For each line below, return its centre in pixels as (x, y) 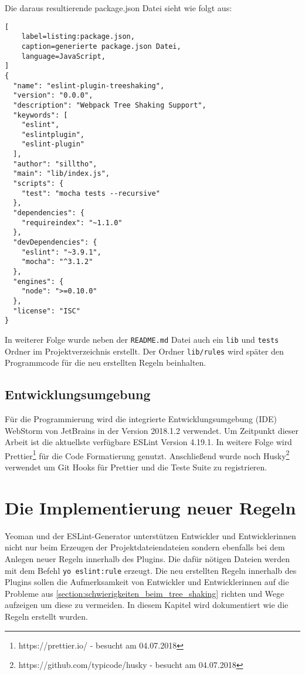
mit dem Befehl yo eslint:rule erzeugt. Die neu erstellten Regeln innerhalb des (151, 570)
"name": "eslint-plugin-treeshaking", (89, 86)
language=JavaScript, (63, 56)
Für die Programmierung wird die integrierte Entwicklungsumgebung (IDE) (141, 419)
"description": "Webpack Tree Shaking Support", (110, 105)
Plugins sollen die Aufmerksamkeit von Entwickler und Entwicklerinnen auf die (147, 582)
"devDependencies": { (55, 243)
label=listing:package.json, (78, 37)
